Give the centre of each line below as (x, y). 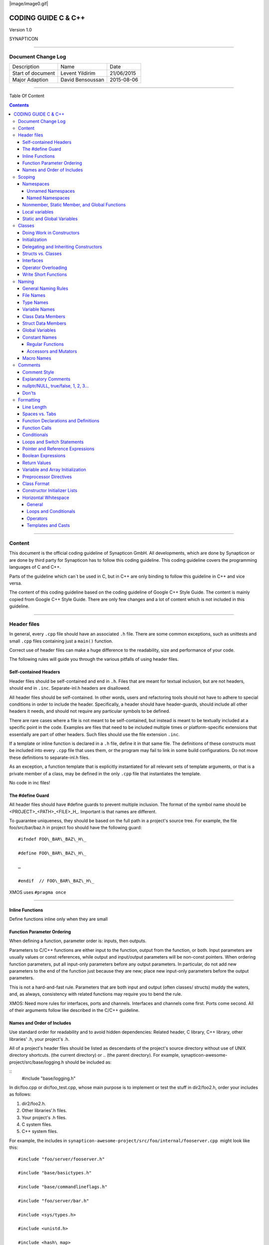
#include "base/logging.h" (49, 1078)
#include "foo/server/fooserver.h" (62, 1159)
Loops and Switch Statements (53, 442)
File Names (34, 295)
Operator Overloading (45, 267)
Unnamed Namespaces (51, 191)
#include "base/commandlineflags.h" (63, 1187)
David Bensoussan (82, 80)
